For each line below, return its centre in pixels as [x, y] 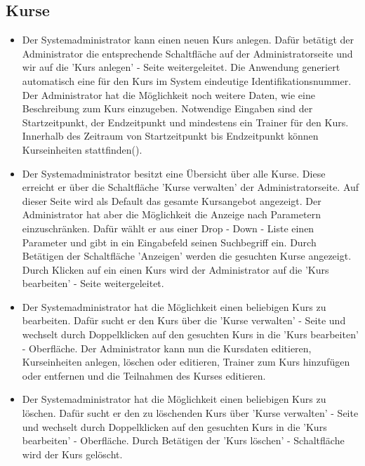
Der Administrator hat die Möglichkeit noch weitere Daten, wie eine [168, 94]
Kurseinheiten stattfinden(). [82, 149]
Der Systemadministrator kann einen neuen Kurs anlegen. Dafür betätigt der [188, 40]
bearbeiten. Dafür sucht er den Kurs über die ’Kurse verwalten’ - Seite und [184, 320]
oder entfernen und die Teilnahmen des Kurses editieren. [144, 375]
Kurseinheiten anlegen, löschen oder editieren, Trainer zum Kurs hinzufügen [186, 362]
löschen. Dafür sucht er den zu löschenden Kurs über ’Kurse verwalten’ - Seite [190, 413]
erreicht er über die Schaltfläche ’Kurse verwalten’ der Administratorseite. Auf [191, 187]
